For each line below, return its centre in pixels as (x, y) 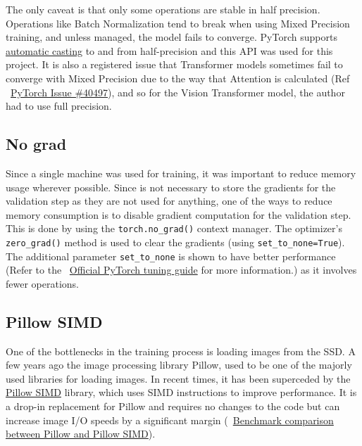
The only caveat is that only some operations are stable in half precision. (163, 9)
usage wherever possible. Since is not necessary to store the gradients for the (171, 187)
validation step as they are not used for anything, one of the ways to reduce (169, 201)
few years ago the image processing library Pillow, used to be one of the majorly (179, 365)
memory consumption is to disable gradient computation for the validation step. (179, 214)
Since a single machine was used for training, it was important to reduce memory (181, 173)
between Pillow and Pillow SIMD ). (81, 434)
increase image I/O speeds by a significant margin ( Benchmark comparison (170, 420)
